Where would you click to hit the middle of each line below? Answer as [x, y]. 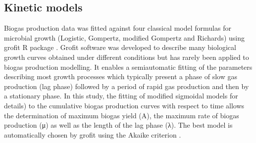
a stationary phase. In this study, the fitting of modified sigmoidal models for [121, 96]
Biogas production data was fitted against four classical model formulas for [118, 28]
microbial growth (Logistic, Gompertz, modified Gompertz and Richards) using [124, 37]
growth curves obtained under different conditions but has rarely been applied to [127, 57]
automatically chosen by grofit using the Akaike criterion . [93, 134]
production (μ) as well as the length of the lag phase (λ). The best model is [118, 125]
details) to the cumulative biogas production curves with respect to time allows [124, 105]
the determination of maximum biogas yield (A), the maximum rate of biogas [122, 115]
